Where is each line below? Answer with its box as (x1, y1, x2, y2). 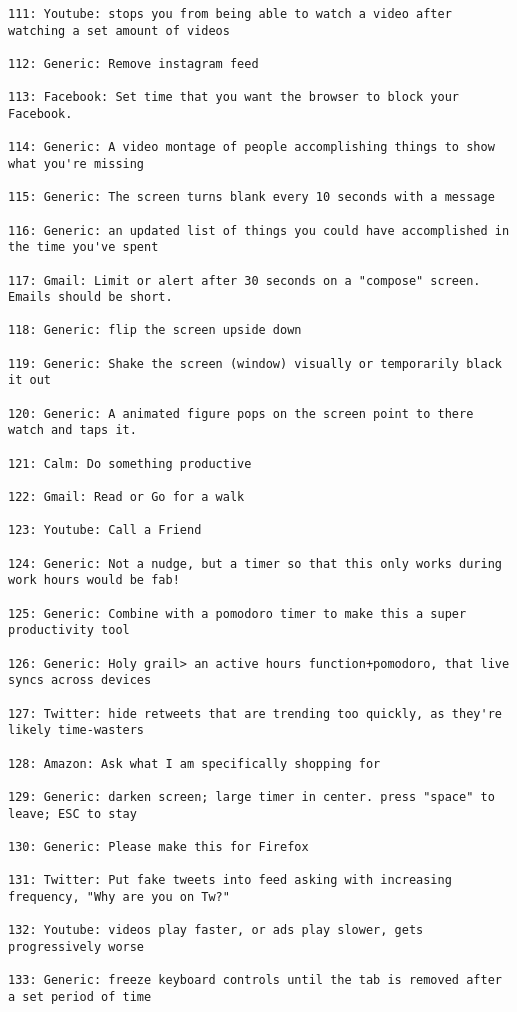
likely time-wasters (8, 723, 145, 738)
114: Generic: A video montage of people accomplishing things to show (8, 140, 495, 155)
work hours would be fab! (8, 573, 180, 588)
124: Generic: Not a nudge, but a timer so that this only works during (8, 556, 502, 571)
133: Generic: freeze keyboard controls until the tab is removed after (8, 973, 502, 988)
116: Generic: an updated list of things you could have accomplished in (8, 223, 510, 238)
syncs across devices (8, 673, 152, 688)
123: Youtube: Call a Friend (8, 523, 202, 538)
